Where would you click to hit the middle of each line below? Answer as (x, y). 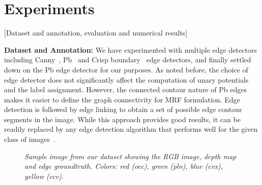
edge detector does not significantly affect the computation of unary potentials (126, 79)
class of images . (30, 139)
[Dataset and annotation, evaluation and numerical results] (96, 33)
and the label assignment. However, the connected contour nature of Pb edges (125, 89)
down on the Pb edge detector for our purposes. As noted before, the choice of (126, 69)
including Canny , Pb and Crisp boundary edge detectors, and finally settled (128, 60)
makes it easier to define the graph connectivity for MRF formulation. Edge (122, 99)
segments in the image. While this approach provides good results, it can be (122, 119)
